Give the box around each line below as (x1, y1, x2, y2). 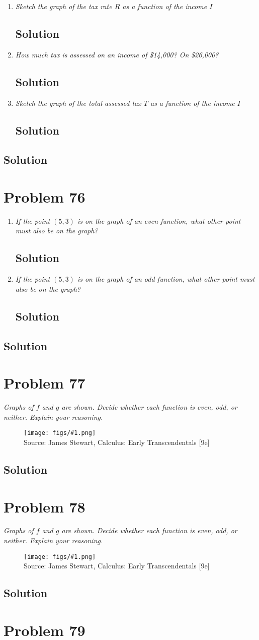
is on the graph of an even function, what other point (77, 215, 241, 226)
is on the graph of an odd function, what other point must (77, 274, 255, 284)
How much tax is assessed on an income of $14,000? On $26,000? (15, 49, 219, 59)
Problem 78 (4, 496, 85, 517)
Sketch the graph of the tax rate (15, 1, 112, 11)
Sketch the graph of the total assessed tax (15, 97, 141, 108)
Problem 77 (4, 372, 85, 393)
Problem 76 (4, 186, 85, 207)
